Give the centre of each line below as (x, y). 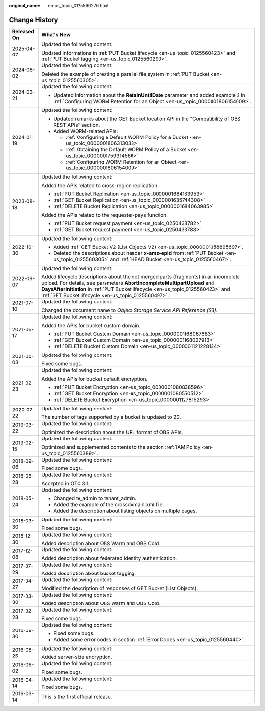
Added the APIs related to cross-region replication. (100, 185)
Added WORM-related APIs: (86, 131)
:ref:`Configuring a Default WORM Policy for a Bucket (127, 137)
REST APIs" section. (77, 125)
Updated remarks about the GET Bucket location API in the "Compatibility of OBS (147, 119)
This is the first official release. (77, 696)
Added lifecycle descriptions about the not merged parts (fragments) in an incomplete (140, 276)
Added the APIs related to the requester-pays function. (105, 215)
